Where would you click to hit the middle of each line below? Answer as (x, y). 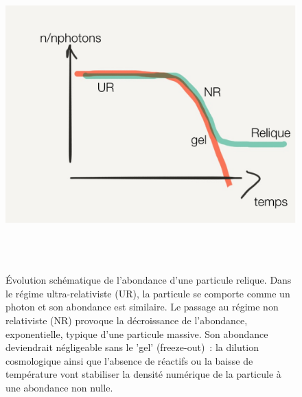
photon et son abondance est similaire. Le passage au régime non (142, 307)
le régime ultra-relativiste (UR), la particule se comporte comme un (148, 293)
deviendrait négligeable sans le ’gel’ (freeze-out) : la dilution (132, 347)
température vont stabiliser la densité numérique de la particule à (143, 374)
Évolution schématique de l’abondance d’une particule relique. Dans (149, 280)
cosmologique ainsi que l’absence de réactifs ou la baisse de (129, 360)
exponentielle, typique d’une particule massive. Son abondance (137, 333)
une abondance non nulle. (59, 387)
